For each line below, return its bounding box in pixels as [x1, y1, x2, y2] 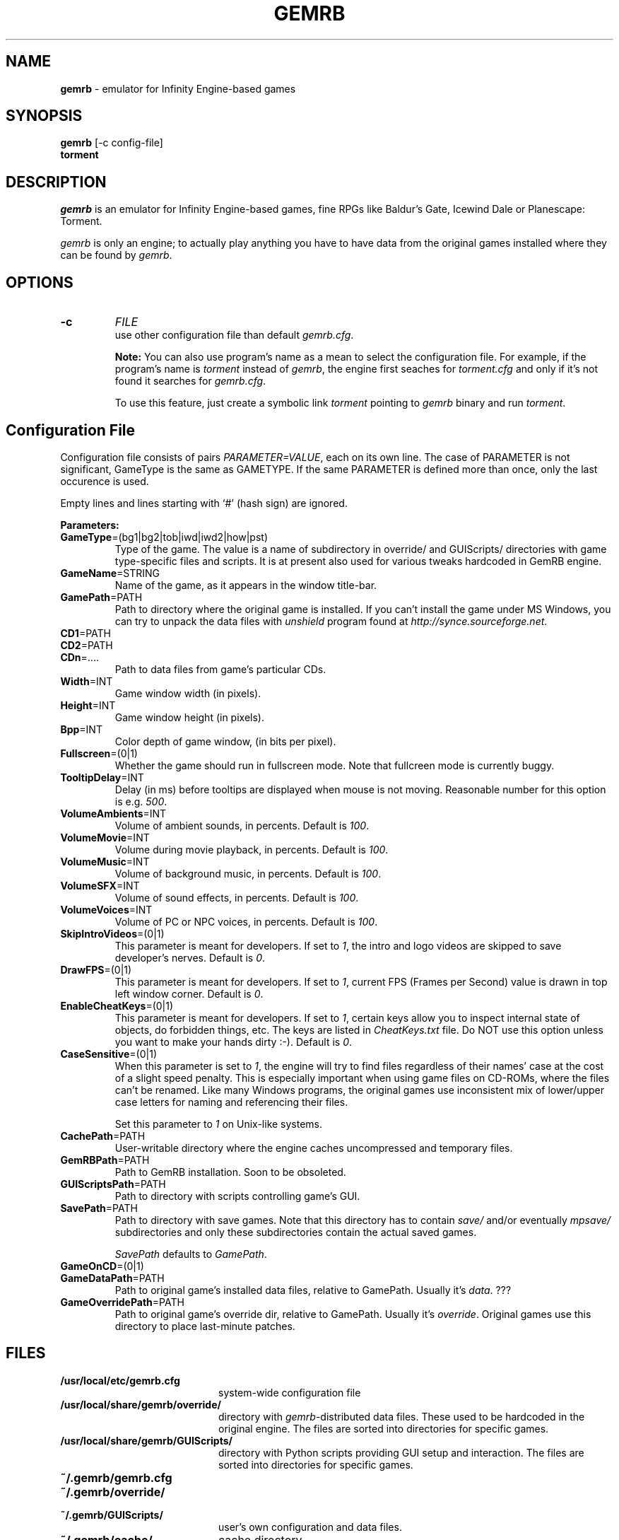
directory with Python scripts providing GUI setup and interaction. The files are [218, 1446, 584, 1459]
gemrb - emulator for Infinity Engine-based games [60, 82, 296, 95]
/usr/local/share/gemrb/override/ [60, 1398, 221, 1411]
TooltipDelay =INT [60, 771, 144, 783]
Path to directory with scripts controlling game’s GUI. [114, 1189, 360, 1202]
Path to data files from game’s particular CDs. [114, 663, 326, 675]
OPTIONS [6, 273, 73, 291]
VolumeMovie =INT [60, 831, 150, 844]
